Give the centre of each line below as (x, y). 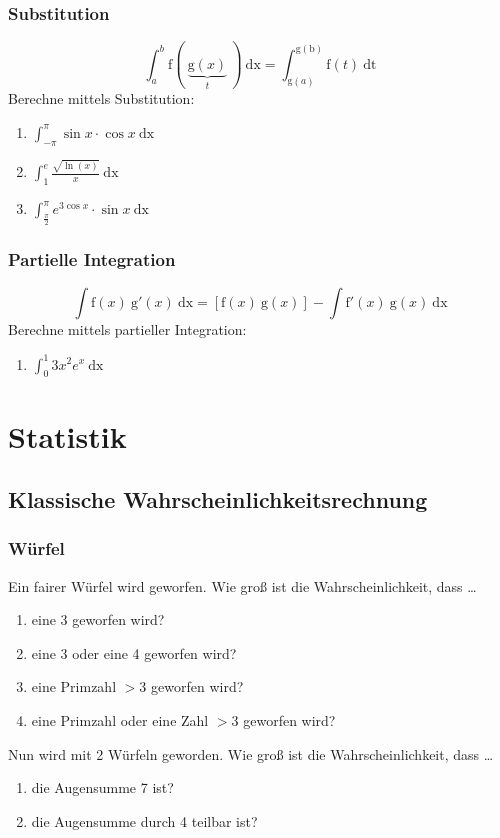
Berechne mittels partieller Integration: (127, 329)
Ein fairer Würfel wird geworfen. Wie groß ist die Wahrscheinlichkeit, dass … (242, 585)
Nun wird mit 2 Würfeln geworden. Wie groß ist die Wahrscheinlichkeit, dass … (251, 753)
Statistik (67, 435)
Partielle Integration (92, 259)
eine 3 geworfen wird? (98, 619)
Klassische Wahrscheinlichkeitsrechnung (218, 499)
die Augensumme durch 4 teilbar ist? (144, 820)
